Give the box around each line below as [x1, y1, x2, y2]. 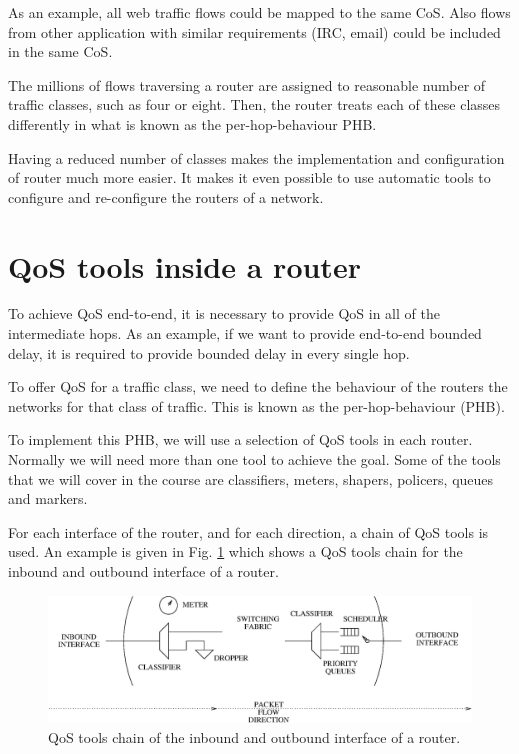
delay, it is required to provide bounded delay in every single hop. [8, 342, 410, 363]
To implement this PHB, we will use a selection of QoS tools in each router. [8, 429, 473, 450]
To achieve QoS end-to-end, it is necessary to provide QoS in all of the [8, 303, 440, 324]
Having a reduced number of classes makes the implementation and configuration [8, 147, 505, 168]
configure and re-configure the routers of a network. [8, 186, 324, 207]
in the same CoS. [8, 41, 113, 62]
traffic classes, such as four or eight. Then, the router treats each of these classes [8, 94, 501, 115]
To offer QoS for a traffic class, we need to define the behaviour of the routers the [8, 376, 508, 397]
